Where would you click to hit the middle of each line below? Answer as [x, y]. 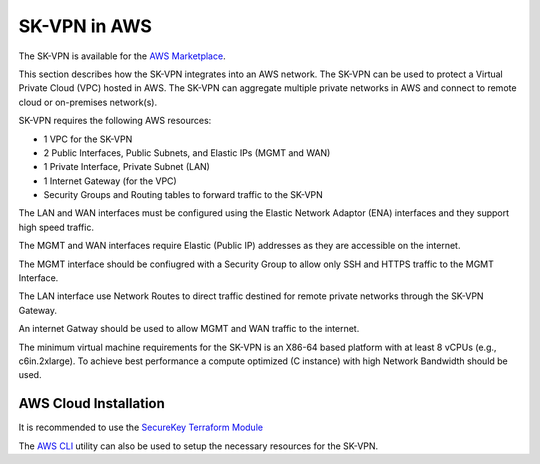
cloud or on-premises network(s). [88, 102]
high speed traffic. [56, 227]
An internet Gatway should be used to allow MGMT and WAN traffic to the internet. [189, 329]
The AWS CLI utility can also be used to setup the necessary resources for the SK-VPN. [198, 446]
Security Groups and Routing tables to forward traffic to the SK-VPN [183, 195]
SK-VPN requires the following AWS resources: [115, 121]
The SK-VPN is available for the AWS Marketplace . [122, 56]
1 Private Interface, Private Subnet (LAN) [126, 167]
